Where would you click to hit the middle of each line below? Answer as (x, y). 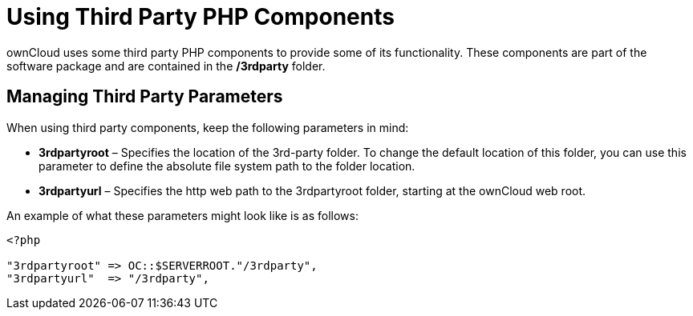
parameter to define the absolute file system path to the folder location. (227, 166)
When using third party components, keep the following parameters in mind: (208, 127)
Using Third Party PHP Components (201, 17)
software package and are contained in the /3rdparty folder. (166, 66)
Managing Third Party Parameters (145, 97)
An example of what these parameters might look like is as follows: (182, 215)
